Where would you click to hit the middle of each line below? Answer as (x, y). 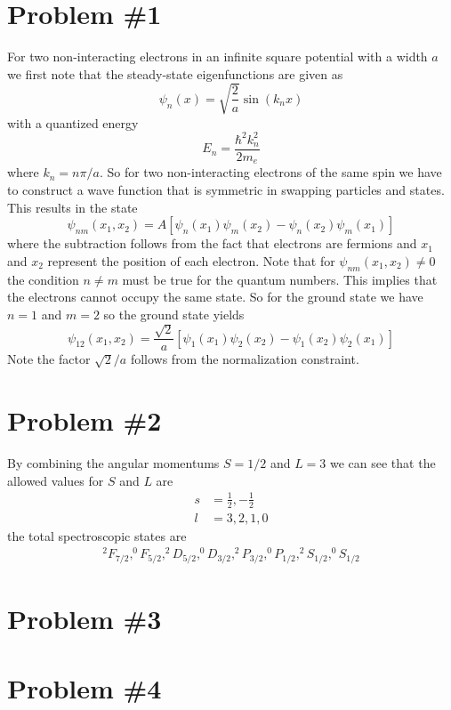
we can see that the (383, 462)
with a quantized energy (73, 122)
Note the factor (49, 359)
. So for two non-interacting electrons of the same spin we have (270, 172)
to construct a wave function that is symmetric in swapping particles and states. (226, 190)
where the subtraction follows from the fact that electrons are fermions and (212, 243)
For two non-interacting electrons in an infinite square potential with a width (217, 56)
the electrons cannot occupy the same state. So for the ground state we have (215, 297)
